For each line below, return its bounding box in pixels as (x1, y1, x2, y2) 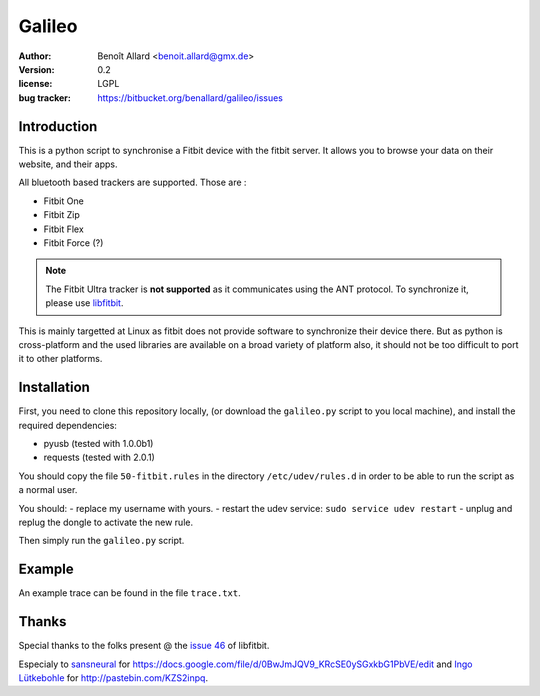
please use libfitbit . (45, 297, 124, 309)
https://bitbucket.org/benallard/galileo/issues (97, 91, 284, 104)
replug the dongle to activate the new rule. (18, 516, 194, 528)
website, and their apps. (18, 158, 118, 170)
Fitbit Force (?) (43, 236, 104, 249)
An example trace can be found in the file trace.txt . (18, 587, 241, 599)
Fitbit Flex (43, 223, 84, 235)
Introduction (18, 118, 98, 135)
